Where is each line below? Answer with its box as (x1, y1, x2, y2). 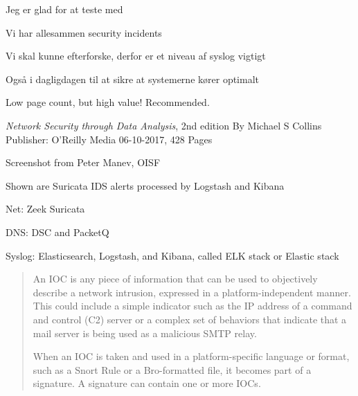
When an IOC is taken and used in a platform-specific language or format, (33, 349, 350, 363)
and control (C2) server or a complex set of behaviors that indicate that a (33, 312, 347, 326)
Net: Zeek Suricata (6, 201, 85, 216)
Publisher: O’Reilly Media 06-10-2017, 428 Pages (6, 132, 213, 146)
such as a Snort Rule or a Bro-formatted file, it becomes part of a (33, 362, 312, 377)
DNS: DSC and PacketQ (6, 224, 109, 239)
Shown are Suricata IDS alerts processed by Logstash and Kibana (6, 178, 285, 192)
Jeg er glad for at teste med (6, 2, 123, 16)
